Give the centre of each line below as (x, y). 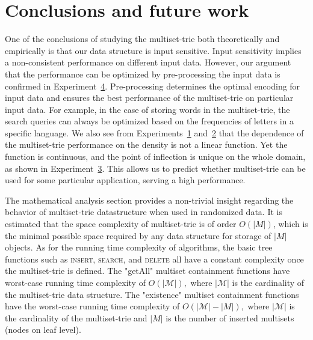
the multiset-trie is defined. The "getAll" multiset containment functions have (147, 271)
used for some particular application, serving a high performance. (125, 180)
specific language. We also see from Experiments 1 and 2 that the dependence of (154, 132)
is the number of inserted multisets (230, 317)
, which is (290, 224)
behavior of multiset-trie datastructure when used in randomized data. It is (144, 212)
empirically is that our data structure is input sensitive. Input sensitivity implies (153, 50)
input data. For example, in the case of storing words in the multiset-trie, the (147, 109)
